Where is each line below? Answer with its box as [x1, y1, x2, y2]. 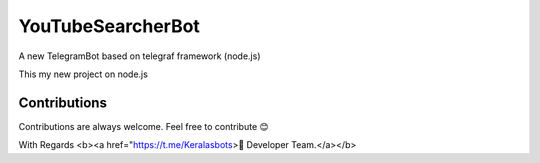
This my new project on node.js [18, 68, 149, 80]
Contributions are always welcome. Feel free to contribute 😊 [18, 120, 269, 132]
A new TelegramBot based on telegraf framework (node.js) [18, 50, 261, 62]
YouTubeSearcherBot [18, 15, 200, 37]
